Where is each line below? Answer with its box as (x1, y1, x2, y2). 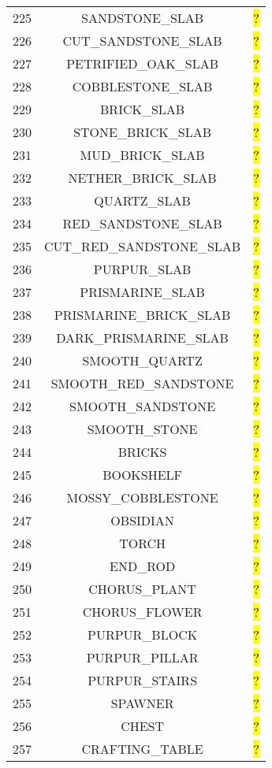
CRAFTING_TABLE (81, 740, 203, 758)
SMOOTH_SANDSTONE (69, 397, 216, 415)
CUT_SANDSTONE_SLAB (62, 32, 222, 50)
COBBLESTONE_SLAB (72, 77, 213, 95)
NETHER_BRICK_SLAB (68, 169, 217, 187)
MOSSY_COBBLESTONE (66, 488, 218, 506)
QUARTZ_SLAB (94, 191, 191, 210)
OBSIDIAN (110, 511, 174, 529)
